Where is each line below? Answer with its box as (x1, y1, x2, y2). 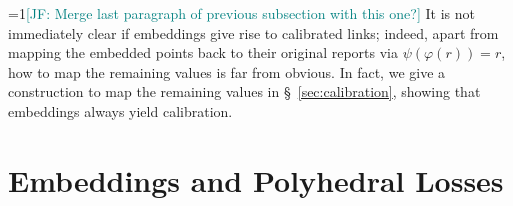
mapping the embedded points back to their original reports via (8, 42, 399, 63)
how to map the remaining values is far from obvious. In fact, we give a (8, 61, 446, 82)
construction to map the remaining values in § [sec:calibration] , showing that (8, 81, 481, 102)
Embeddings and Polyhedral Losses (8, 159, 504, 200)
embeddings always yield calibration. (8, 100, 233, 121)
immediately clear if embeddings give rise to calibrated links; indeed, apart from (8, 22, 499, 43)
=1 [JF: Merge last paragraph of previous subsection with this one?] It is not (8, 3, 475, 23)
